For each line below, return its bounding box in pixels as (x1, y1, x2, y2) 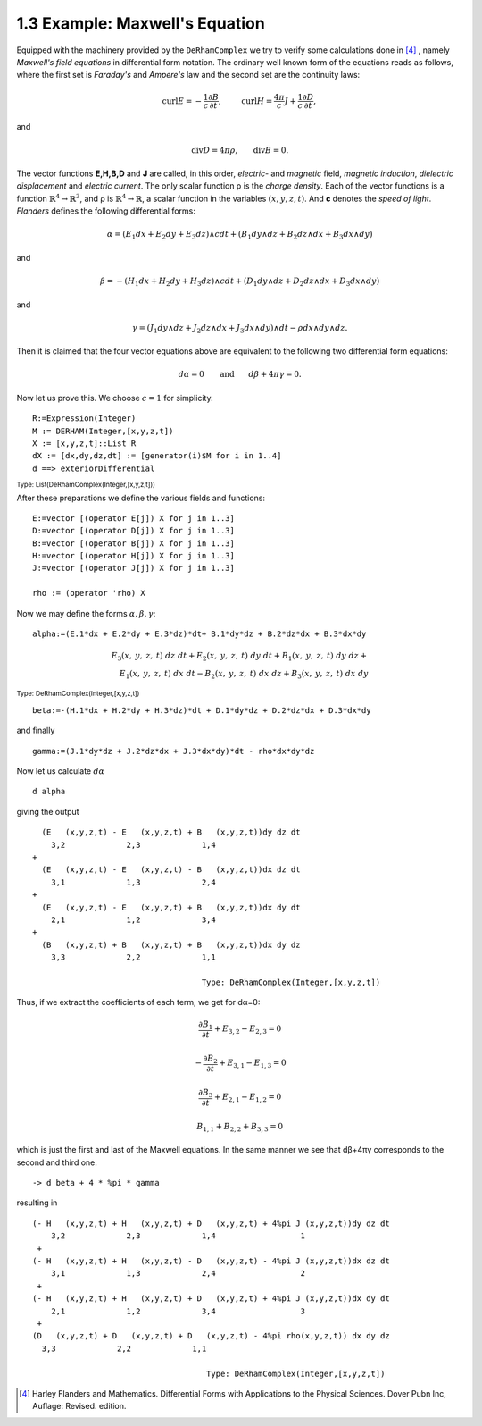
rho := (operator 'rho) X (32, 588, 146, 599)
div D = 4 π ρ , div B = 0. (190, 145, 289, 155)
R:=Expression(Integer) (32, 414, 137, 424)
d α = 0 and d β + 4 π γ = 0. (178, 369, 303, 380)
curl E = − (162, 96, 203, 106)
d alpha (32, 786, 66, 797)
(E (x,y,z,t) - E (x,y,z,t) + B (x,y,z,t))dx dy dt (41, 902, 301, 912)
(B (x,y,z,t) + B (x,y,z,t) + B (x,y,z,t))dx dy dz (41, 939, 301, 950)
